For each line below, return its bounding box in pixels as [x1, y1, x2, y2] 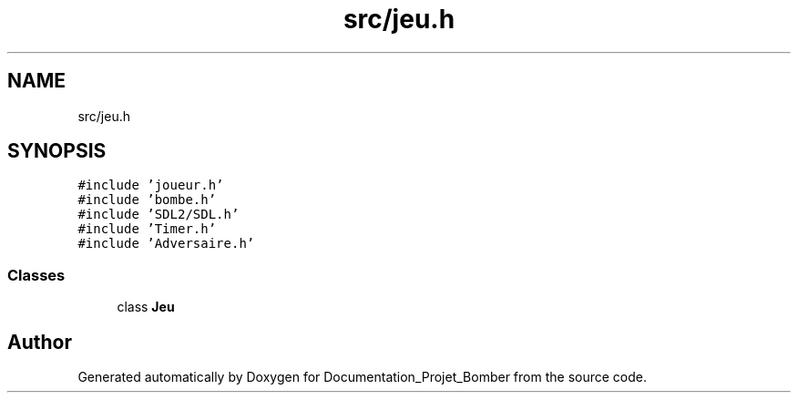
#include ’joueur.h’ [77, 178, 224, 193]
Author [7, 330, 72, 354]
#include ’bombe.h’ [77, 192, 217, 208]
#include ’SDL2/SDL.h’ [77, 207, 240, 222]
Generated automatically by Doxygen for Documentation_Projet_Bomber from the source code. [77, 369, 647, 385]
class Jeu [117, 299, 175, 315]
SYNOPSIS [7, 139, 107, 163]
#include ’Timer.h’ [77, 221, 217, 237]
